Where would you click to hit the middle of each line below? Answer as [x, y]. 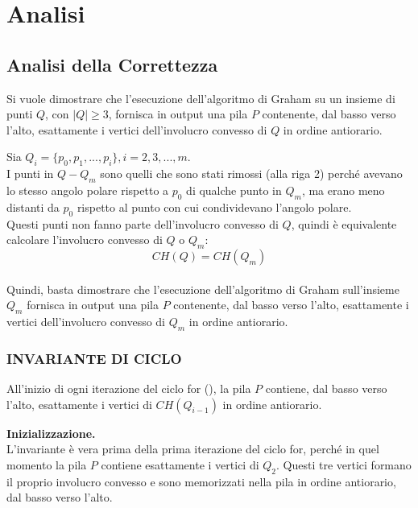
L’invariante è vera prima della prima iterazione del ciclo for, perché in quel [193, 449]
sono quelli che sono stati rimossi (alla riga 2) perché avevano [251, 173]
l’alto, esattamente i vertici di [79, 404]
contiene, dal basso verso [326, 388]
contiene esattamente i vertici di [180, 464]
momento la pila [47, 464]
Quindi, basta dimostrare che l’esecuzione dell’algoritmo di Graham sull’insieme [203, 289]
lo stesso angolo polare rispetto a [88, 190]
